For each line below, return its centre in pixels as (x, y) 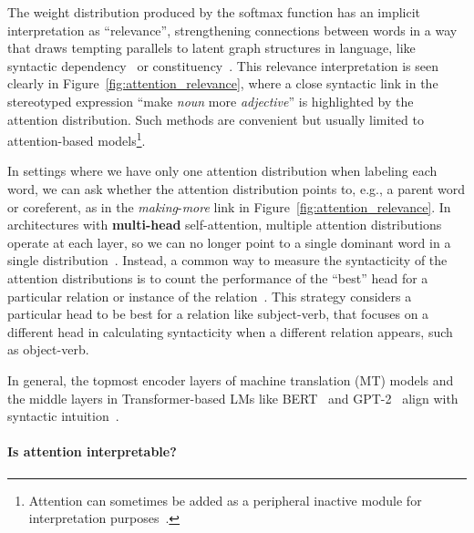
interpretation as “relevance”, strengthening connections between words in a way (232, 30)
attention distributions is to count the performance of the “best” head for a (218, 277)
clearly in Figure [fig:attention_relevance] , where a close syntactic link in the (223, 83)
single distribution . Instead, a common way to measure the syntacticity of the (227, 260)
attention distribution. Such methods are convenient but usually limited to (216, 119)
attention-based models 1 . (77, 139)
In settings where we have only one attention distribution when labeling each (222, 171)
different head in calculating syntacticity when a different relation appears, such (230, 331)
